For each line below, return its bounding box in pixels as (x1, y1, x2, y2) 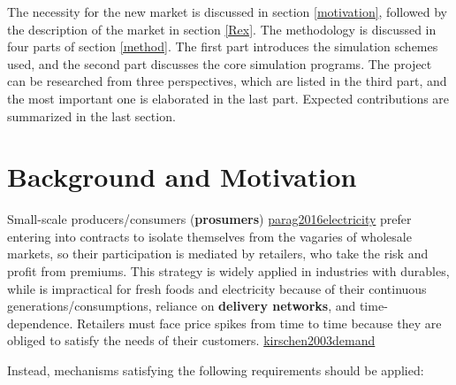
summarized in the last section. (7, 106, 176, 125)
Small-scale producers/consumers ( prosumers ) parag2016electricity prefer (7, 210, 412, 228)
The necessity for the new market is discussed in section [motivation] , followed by (7, 3, 447, 20)
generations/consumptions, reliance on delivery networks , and (7, 296, 356, 315)
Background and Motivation (7, 158, 357, 195)
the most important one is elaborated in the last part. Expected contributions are (7, 89, 450, 107)
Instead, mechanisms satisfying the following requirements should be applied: (7, 361, 424, 380)
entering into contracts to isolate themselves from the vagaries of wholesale (7, 227, 412, 245)
